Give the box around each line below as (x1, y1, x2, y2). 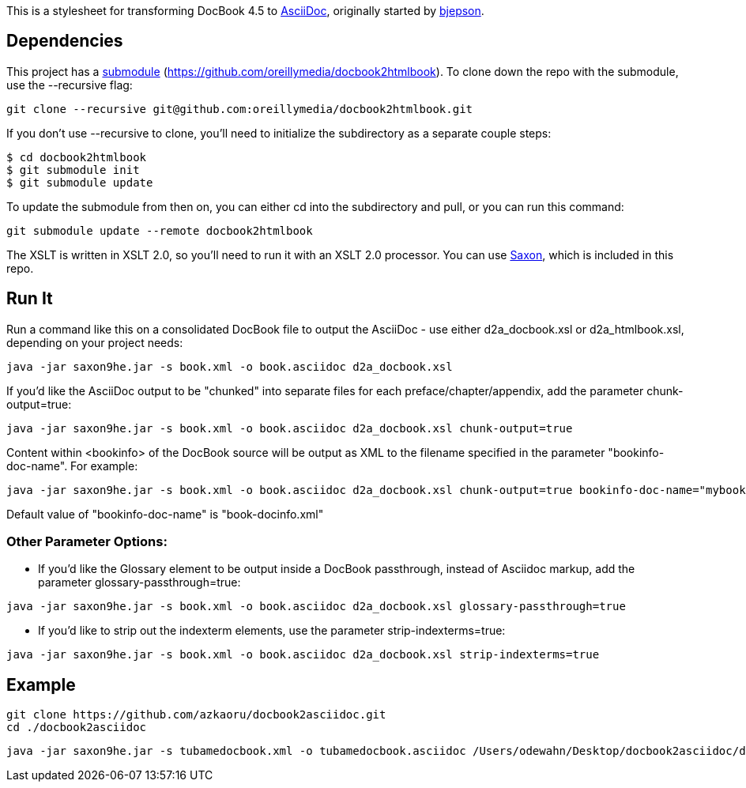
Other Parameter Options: (6, 534, 168, 550)
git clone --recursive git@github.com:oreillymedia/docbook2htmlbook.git (6, 102, 473, 115)
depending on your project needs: (6, 335, 183, 349)
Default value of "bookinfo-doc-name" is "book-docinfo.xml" (6, 507, 324, 521)
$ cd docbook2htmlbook (6, 150, 147, 164)
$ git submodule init (6, 163, 140, 176)
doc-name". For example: (6, 458, 138, 473)
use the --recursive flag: (6, 77, 133, 92)
